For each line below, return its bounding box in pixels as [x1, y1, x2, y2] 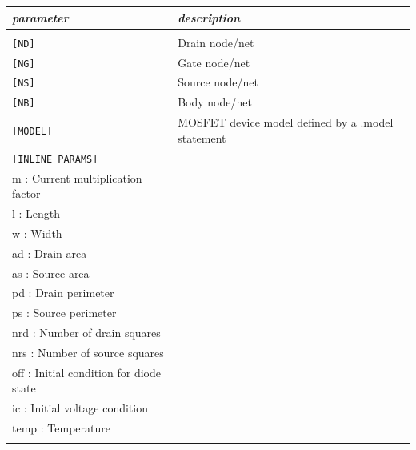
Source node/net [178, 74, 258, 90]
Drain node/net [178, 34, 254, 50]
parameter [12, 9, 69, 26]
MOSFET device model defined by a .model [178, 114, 394, 131]
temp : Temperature [12, 420, 110, 436]
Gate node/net [178, 54, 250, 70]
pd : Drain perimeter [12, 284, 114, 301]
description [178, 9, 241, 26]
